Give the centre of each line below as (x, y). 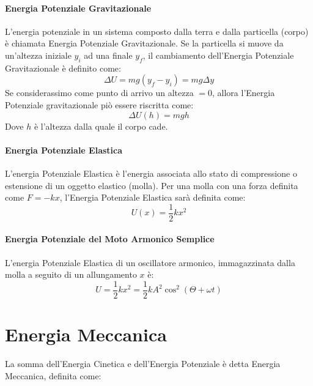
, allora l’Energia (244, 93)
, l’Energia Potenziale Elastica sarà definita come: (153, 197)
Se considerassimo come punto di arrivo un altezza (99, 93)
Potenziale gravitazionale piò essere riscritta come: (99, 104)
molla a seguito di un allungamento (71, 274)
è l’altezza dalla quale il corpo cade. (101, 126)
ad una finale (108, 55)
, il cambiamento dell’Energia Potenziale (218, 55)
